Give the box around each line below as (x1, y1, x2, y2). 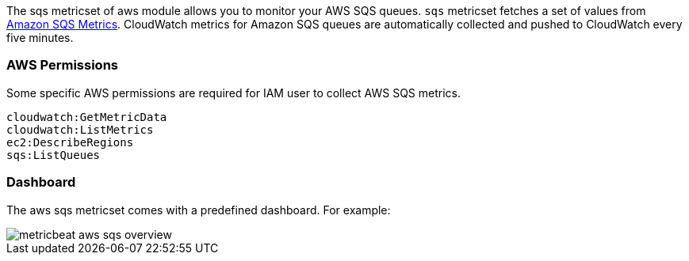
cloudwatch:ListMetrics (6, 123, 154, 136)
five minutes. (6, 31, 74, 44)
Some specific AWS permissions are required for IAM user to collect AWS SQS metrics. (6, 85, 461, 100)
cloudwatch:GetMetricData (6, 110, 167, 123)
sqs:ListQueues (6, 148, 101, 161)
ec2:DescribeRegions (6, 135, 134, 149)
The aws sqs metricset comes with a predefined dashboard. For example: (6, 202, 391, 217)
